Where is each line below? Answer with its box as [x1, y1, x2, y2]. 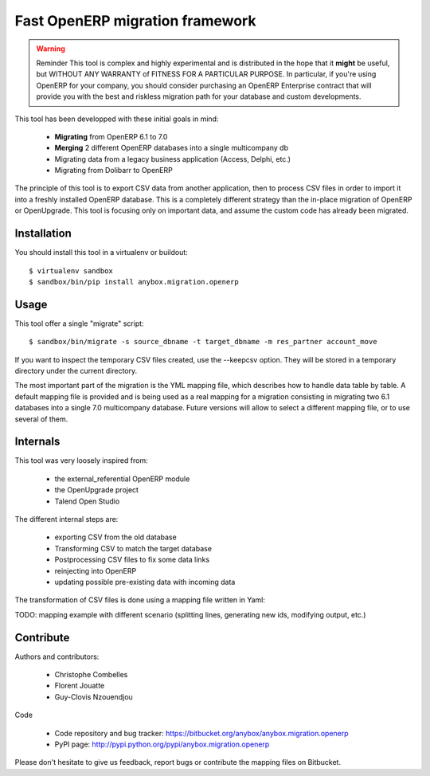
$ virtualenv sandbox [29, 266, 113, 275]
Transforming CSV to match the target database [54, 543, 213, 553]
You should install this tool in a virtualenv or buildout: [14, 248, 189, 257]
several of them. [14, 414, 68, 424]
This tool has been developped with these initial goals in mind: [14, 114, 219, 123]
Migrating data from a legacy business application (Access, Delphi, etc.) [54, 154, 291, 163]
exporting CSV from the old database [54, 532, 177, 542]
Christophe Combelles [54, 670, 128, 680]
